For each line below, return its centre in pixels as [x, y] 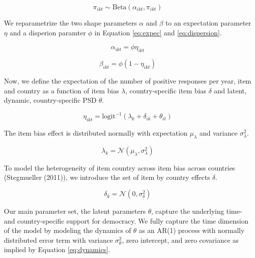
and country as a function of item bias [62, 90]
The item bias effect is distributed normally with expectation [96, 133]
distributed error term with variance [58, 240]
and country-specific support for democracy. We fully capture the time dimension [126, 220]
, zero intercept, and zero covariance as [180, 240]
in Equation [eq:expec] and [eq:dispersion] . [158, 32]
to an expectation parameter [208, 23]
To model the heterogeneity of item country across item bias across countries [120, 167]
